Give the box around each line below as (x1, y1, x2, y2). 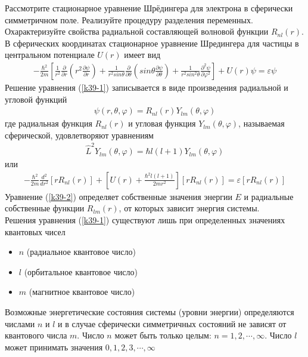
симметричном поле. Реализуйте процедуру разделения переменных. (5, 13, 253, 26)
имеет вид (124, 48, 161, 61)
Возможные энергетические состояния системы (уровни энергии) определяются (5, 305, 294, 318)
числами (5, 317, 35, 330)
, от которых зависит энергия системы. (119, 202, 260, 214)
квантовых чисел (5, 225, 66, 238)
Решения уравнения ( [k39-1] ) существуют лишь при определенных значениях (5, 213, 285, 226)
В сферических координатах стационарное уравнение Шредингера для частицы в (5, 36, 299, 49)
